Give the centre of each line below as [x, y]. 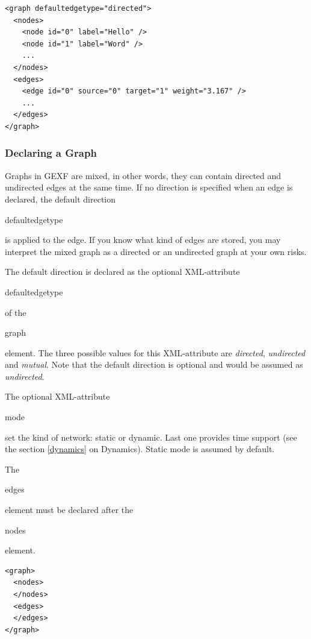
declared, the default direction [60, 199]
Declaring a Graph [51, 153]
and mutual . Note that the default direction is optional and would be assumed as [154, 364]
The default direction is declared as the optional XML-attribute [122, 272]
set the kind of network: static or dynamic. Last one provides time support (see [151, 437]
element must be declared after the [69, 510]
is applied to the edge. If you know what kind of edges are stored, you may [143, 240]
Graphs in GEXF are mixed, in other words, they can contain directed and [143, 175]
